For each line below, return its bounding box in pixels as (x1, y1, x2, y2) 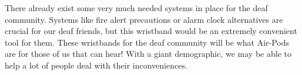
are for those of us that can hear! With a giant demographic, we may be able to (5, 47, 291, 60)
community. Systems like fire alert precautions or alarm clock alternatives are (5, 13, 283, 25)
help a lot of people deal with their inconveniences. (5, 59, 187, 71)
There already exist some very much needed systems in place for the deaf (5, 2, 268, 13)
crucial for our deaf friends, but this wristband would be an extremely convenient (5, 25, 297, 37)
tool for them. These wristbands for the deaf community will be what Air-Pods (5, 36, 290, 48)
